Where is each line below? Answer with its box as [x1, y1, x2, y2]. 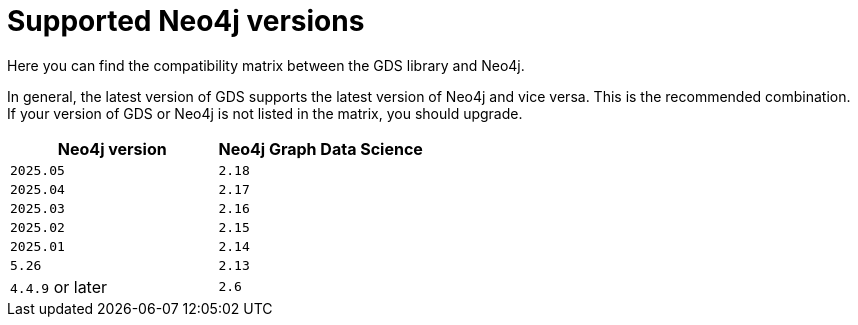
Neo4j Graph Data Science [218, 138, 423, 159]
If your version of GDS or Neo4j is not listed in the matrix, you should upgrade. [7, 104, 523, 122]
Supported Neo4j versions [7, 4, 365, 38]
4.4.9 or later [10, 276, 108, 297]
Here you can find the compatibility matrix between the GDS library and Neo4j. [7, 56, 525, 74]
